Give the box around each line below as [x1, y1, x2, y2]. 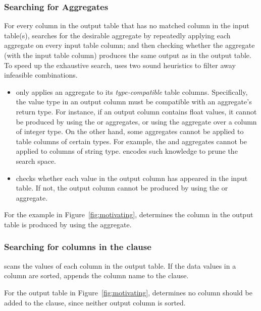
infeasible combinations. [4, 70, 78, 80]
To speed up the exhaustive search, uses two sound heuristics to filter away [4, 59, 236, 70]
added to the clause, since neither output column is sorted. [4, 297, 186, 307]
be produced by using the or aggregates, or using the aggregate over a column [16, 116, 257, 127]
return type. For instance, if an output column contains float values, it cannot [16, 106, 257, 116]
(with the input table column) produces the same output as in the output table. [4, 50, 251, 60]
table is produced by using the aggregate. [4, 219, 132, 229]
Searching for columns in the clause [4, 240, 151, 253]
